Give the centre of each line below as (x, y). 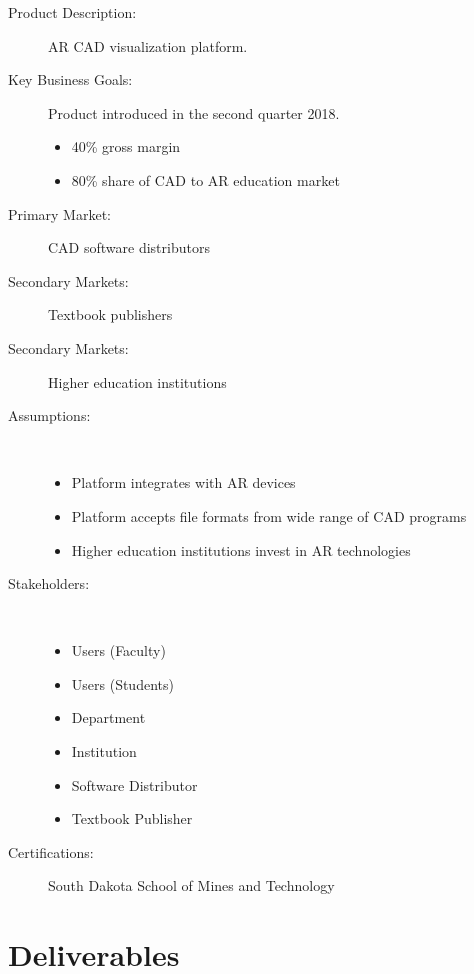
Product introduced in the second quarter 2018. (194, 112)
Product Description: (72, 12)
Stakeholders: (49, 583)
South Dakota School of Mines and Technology (191, 885)
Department (108, 717)
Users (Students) (122, 683)
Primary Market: (59, 213)
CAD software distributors (129, 247)
